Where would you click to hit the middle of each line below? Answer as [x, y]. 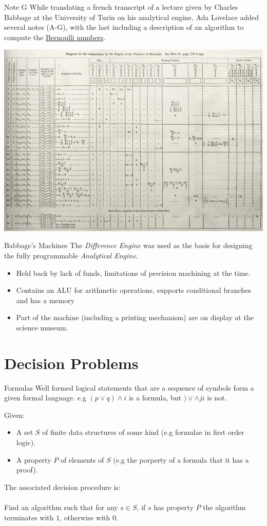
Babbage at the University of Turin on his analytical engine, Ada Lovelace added [132, 17]
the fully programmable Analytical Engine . [71, 255]
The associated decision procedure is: [62, 487]
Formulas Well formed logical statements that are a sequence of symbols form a [129, 387]
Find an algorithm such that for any [61, 507]
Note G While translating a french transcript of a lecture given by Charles [121, 7]
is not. [217, 398]
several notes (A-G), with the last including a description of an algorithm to [124, 27]
